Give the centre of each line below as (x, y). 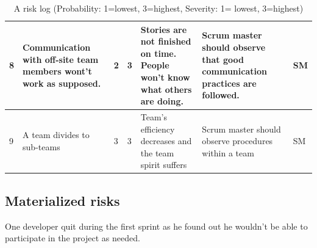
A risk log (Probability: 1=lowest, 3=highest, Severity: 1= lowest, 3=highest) (158, 8)
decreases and (166, 141)
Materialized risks (62, 200)
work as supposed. (62, 83)
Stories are (164, 29)
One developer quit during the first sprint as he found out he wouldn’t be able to (156, 226)
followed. (221, 95)
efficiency (158, 129)
